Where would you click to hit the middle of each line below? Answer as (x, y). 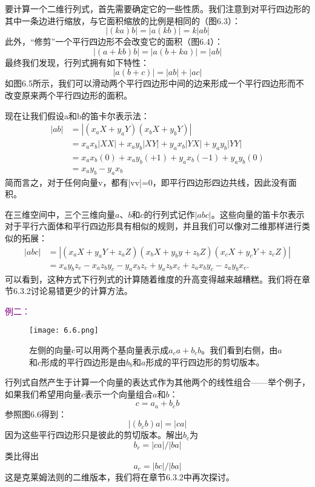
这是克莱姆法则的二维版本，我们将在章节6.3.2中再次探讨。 (120, 476)
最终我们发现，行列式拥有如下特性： (77, 62)
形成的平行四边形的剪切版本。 (205, 361)
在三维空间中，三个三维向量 (60, 214)
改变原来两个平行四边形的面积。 (68, 95)
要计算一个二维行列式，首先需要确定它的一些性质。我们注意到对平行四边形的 (157, 8)
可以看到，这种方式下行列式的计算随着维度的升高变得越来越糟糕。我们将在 (153, 279)
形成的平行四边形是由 (84, 361)
